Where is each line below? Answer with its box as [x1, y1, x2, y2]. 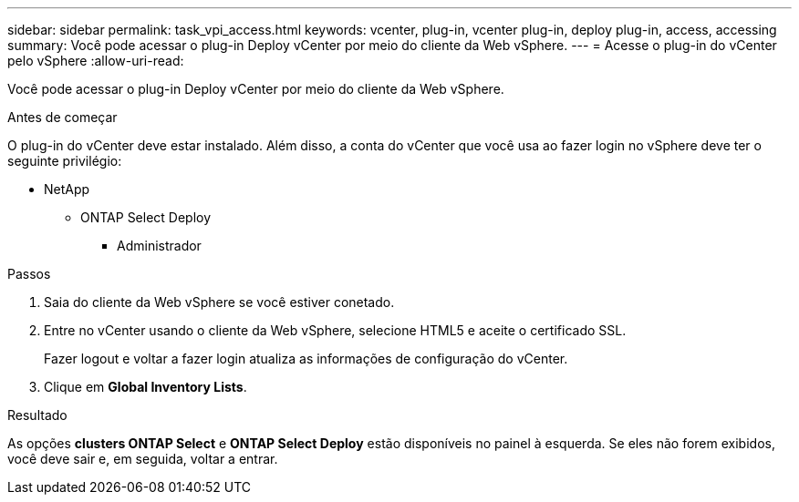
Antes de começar [7, 109, 118, 125]
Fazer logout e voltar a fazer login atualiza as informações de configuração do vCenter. [44, 351, 568, 366]
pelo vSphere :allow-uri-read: [7, 53, 184, 68]
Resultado [7, 407, 67, 423]
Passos [7, 266, 51, 282]
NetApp [44, 181, 90, 197]
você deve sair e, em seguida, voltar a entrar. [7, 451, 278, 466]
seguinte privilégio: [7, 153, 122, 169]
